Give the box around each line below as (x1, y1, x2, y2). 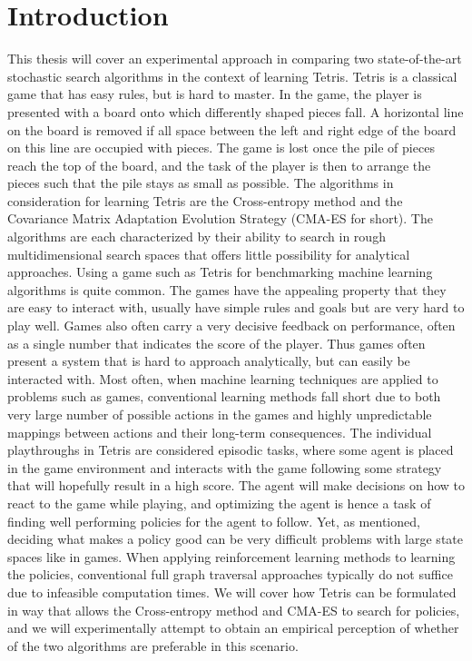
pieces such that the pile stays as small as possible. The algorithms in (7, 173, 394, 192)
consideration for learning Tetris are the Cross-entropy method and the (7, 191, 403, 210)
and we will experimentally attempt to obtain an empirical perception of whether (7, 618, 459, 637)
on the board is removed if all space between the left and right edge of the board (7, 120, 457, 139)
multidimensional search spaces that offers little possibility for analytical (7, 244, 410, 263)
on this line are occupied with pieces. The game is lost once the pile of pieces (7, 138, 435, 157)
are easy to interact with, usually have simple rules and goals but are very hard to (7, 298, 465, 317)
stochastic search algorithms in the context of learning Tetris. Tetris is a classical (7, 66, 457, 85)
